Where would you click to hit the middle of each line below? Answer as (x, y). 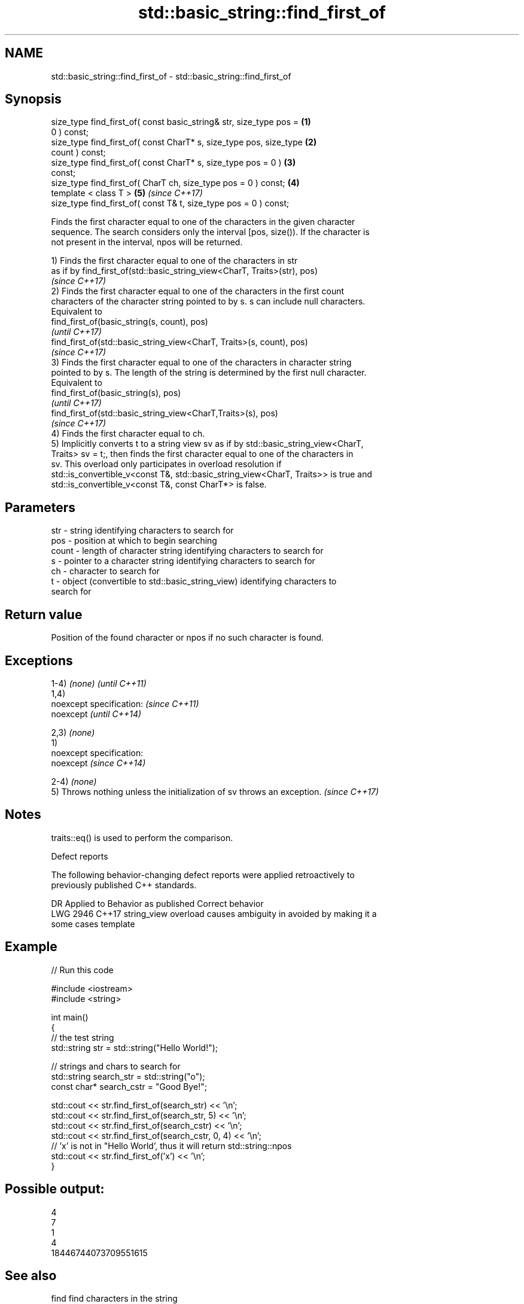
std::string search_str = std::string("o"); (128, 1076)
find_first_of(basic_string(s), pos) (116, 393)
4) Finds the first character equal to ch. (128, 434)
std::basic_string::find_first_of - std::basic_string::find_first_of (171, 76)
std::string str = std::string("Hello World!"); (135, 1047)
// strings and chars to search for (116, 1066)
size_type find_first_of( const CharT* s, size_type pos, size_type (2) (184, 142)
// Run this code (82, 970)
